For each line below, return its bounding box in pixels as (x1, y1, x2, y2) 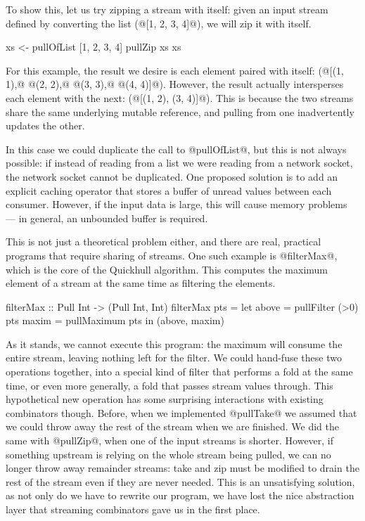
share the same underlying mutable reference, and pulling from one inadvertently (6, 104, 354, 119)
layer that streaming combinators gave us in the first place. (6, 502, 260, 516)
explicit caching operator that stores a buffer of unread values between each (6, 183, 332, 198)
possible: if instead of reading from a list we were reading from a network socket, (6, 155, 353, 170)
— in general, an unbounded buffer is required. (6, 210, 208, 225)
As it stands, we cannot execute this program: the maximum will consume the (6, 336, 342, 351)
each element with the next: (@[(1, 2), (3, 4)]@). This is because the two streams (6, 90, 354, 105)
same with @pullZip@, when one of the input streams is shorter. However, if (6, 433, 334, 448)
